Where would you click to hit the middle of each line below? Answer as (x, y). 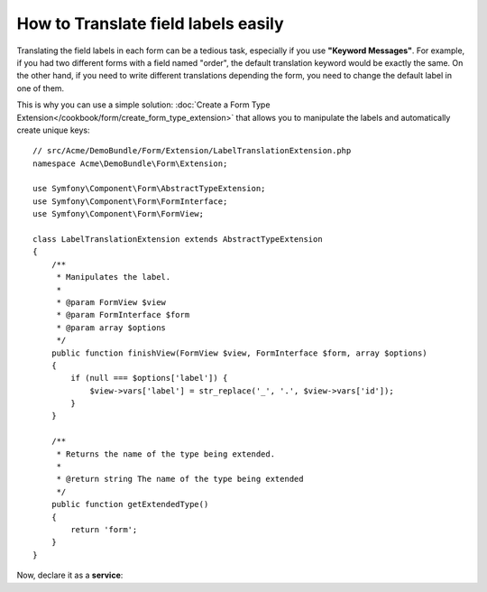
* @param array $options (111, 328)
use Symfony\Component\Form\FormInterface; (130, 201)
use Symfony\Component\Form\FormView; (119, 214)
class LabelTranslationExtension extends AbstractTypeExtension (178, 240)
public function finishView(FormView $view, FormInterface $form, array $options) (239, 353)
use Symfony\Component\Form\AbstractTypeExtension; (149, 189)
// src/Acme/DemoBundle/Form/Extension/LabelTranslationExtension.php (192, 151)
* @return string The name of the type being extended (180, 479)
